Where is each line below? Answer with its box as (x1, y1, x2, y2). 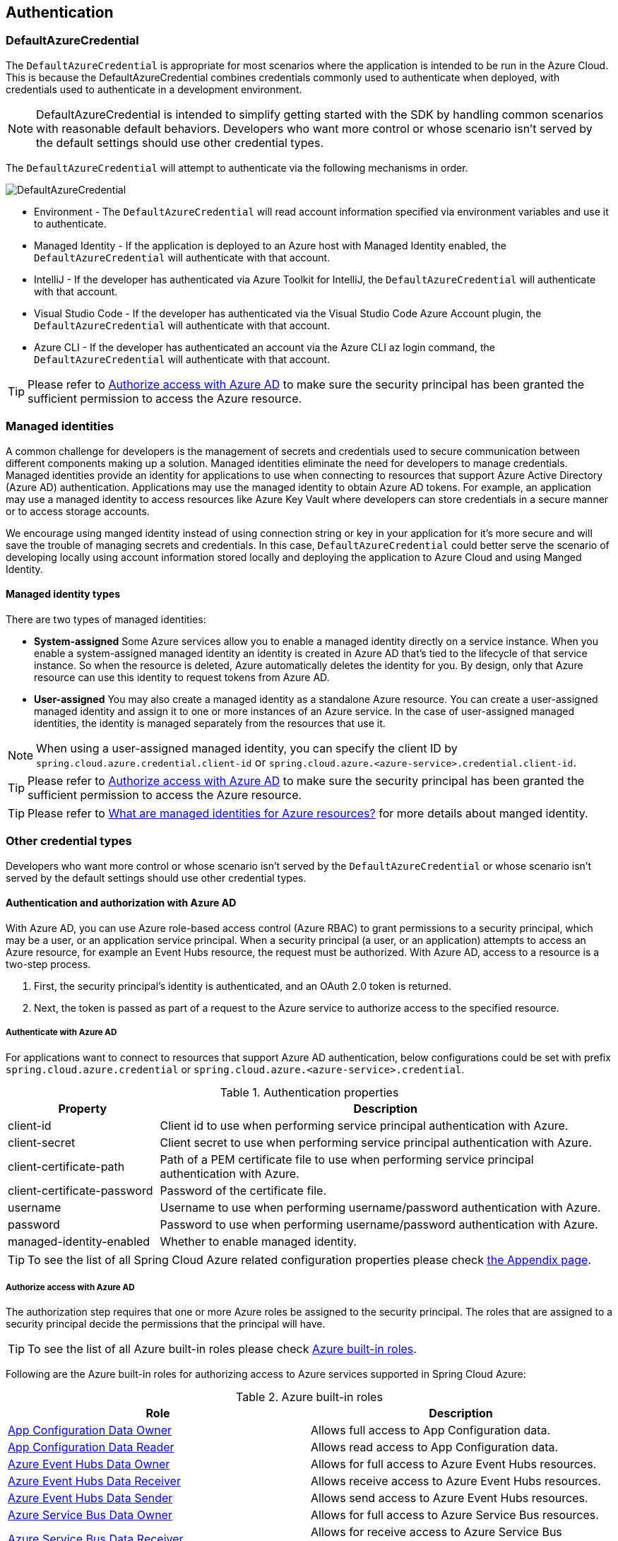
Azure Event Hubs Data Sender (8, 1491, 173, 1506)
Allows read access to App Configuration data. (311, 1440, 559, 1455)
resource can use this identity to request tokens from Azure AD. (34, 671, 330, 683)
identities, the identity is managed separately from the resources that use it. (34, 716, 386, 729)
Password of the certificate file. (160, 1183, 327, 1198)
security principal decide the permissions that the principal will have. (6, 1318, 326, 1330)
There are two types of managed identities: (6, 613, 206, 625)
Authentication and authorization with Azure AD (6, 897, 237, 909)
